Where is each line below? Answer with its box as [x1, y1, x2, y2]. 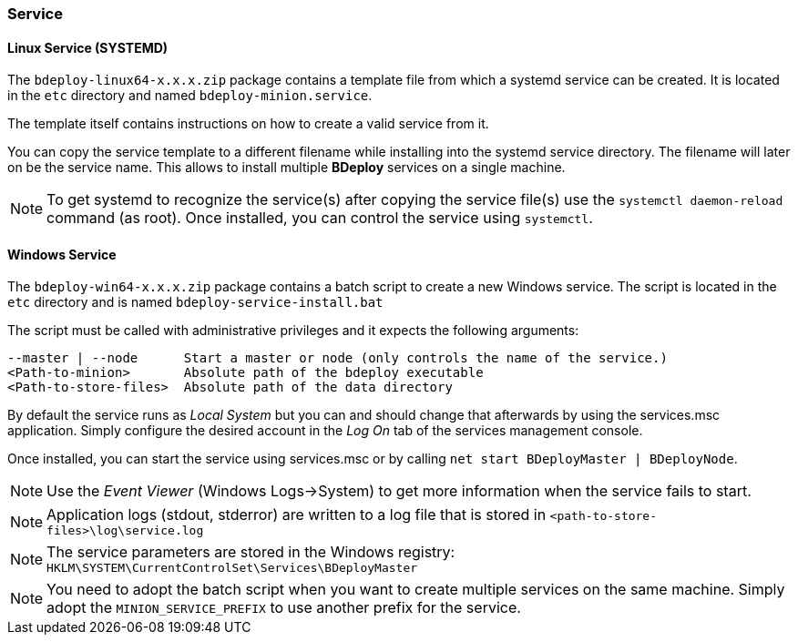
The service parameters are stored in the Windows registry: [46, 543, 455, 562]
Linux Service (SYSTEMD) [7, 39, 169, 56]
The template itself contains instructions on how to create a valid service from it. [7, 116, 489, 132]
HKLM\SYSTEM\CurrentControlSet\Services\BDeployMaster [46, 561, 418, 576]
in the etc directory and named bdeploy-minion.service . [7, 87, 373, 104]
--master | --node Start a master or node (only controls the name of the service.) [7, 351, 668, 366]
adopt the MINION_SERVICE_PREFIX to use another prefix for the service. [46, 598, 521, 617]
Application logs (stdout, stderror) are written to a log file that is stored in [46, 505, 547, 525]
